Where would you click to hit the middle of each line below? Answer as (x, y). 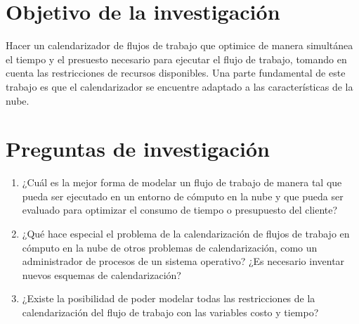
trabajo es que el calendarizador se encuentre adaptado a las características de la (179, 86)
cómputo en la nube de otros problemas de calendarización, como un (170, 247)
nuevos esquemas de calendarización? (102, 274)
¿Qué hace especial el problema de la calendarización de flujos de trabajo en (186, 233)
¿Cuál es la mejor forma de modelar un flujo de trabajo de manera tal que (182, 182)
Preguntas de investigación (138, 149)
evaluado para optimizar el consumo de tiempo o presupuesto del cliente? (180, 210)
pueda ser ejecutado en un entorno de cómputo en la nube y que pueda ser (183, 196)
